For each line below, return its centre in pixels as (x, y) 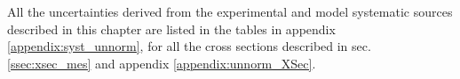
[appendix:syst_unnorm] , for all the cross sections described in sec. (189, 46)
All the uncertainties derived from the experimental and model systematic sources (230, 11)
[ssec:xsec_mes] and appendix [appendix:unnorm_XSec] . (162, 63)
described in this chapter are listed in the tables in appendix (171, 29)
